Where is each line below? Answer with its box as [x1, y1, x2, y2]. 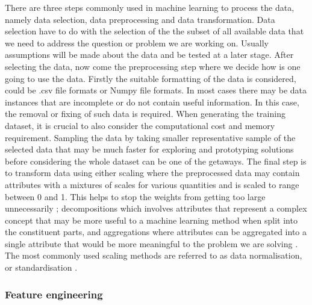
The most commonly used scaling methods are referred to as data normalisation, [5, 249, 302, 262]
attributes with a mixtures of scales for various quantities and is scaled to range [5, 178, 299, 190]
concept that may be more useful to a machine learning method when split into [5, 213, 298, 226]
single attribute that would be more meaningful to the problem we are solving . [5, 237, 298, 250]
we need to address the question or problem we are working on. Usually [5, 36, 269, 49]
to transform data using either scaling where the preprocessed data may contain [5, 166, 300, 179]
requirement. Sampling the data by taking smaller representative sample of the [5, 131, 296, 143]
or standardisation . [5, 261, 78, 274]
